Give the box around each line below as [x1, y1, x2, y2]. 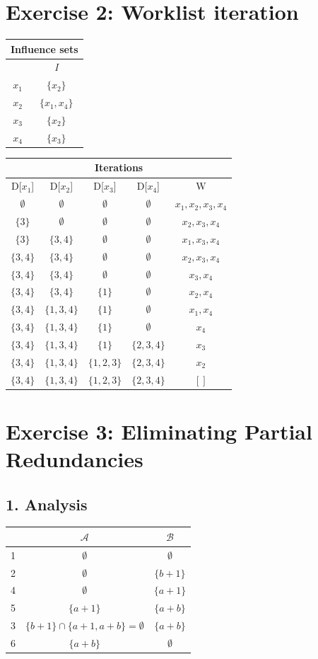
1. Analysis [6, 493, 88, 515]
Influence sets [11, 41, 78, 56]
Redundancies [6, 445, 143, 474]
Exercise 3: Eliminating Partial [6, 416, 312, 445]
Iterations [94, 160, 143, 175]
